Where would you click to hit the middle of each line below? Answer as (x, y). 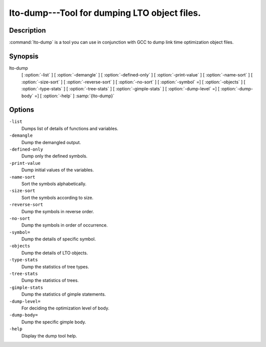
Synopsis (24, 56)
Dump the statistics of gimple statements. (64, 294)
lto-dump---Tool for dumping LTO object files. (105, 13)
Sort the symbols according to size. (57, 197)
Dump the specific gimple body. (54, 322)
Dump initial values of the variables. (58, 170)
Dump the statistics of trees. (50, 280)
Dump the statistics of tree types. (55, 267)
